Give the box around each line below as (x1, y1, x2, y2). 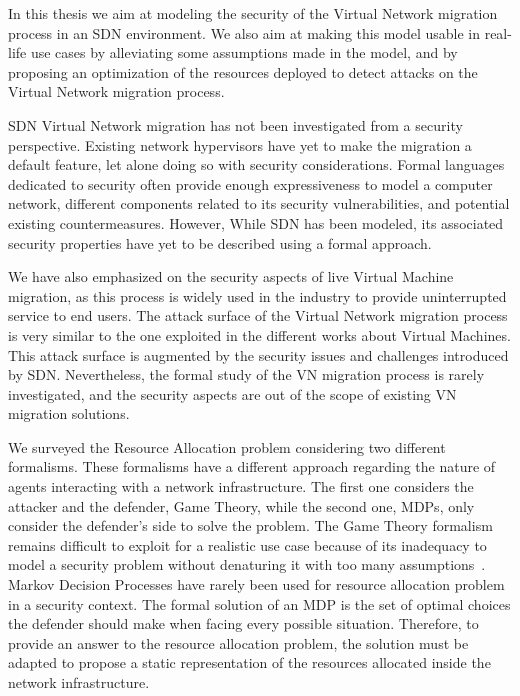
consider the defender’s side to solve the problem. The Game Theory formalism (8, 515, 493, 536)
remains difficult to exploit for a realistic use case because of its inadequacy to (8, 534, 487, 555)
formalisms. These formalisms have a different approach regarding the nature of (8, 456, 496, 477)
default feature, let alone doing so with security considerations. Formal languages (8, 154, 505, 175)
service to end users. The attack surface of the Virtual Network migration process (8, 305, 508, 326)
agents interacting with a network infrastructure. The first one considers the (8, 476, 474, 497)
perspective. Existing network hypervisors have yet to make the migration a (8, 134, 472, 155)
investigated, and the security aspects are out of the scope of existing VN (8, 383, 457, 404)
